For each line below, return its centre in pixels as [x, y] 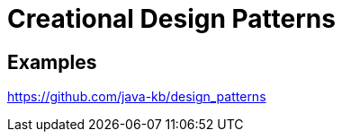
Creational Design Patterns [171, 19]
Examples [52, 62]
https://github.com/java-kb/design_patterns [137, 97]
